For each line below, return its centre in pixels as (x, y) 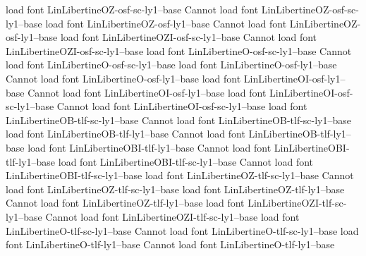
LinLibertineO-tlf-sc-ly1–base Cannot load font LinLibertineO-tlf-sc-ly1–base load (182, 230)
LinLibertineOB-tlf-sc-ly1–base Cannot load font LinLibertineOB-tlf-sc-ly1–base (179, 120)
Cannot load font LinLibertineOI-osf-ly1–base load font (147, 92)
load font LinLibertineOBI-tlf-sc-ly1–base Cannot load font (186, 161)
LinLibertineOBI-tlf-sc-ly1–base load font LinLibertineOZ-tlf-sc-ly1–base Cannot (180, 175)
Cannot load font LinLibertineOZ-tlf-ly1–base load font (125, 203)
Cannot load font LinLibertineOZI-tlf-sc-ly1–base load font (172, 216)
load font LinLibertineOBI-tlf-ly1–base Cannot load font (150, 147)
